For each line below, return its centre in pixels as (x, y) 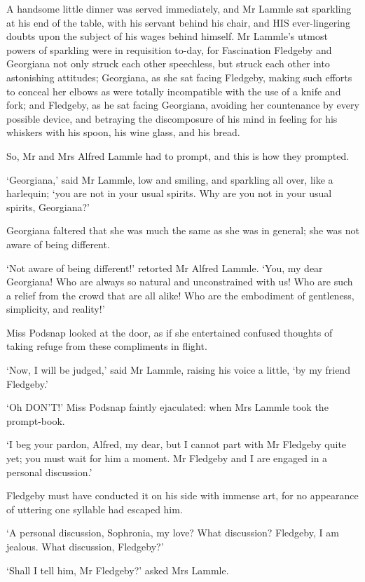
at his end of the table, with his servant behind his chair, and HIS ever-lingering (178, 22)
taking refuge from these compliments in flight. (107, 346)
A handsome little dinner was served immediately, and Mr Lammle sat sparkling (179, 8)
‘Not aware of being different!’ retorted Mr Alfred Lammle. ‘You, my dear (165, 268)
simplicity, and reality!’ (56, 309)
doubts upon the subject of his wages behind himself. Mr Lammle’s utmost (167, 36)
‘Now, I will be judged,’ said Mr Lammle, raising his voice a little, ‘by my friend (178, 370)
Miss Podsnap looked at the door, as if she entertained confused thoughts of (170, 332)
